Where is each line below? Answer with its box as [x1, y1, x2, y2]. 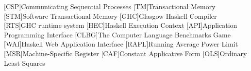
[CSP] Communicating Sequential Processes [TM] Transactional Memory [4, 1, 216, 11]
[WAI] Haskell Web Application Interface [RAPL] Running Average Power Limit [4, 39, 238, 49]
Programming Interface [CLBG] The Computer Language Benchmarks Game [4, 29, 231, 39]
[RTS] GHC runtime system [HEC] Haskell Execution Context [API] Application [4, 20, 237, 30]
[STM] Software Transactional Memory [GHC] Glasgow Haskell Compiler [4, 11, 217, 21]
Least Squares [4, 58, 45, 68]
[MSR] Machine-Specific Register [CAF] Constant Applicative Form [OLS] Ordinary [4, 48, 247, 58]
